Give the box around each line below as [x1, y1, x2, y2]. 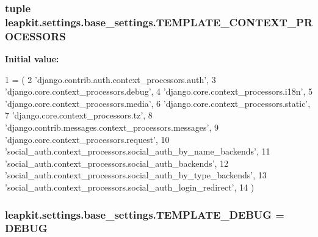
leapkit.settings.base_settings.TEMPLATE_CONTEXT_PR [5, 14, 313, 29]
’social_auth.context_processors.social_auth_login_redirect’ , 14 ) [5, 181, 255, 193]
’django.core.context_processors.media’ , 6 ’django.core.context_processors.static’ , [5, 97, 311, 109]
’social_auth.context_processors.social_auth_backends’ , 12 [5, 156, 229, 169]
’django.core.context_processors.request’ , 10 [5, 133, 170, 145]
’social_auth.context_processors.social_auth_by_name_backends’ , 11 [5, 145, 270, 158]
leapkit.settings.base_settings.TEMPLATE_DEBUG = [5, 206, 284, 222]
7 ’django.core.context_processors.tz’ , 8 [5, 109, 153, 122]
